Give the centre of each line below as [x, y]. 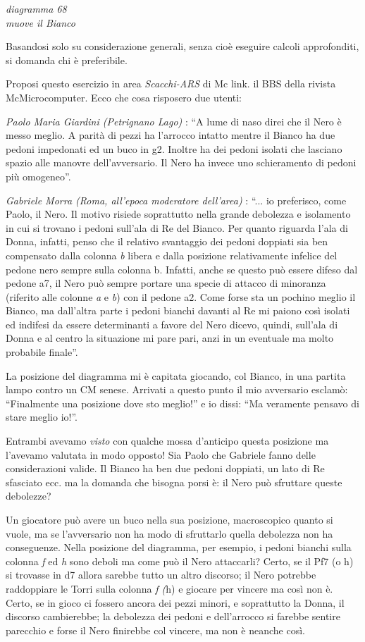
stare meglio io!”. [42, 417]
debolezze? [29, 496]
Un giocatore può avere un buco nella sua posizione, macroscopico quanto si [169, 519]
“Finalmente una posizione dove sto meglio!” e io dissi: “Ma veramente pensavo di [182, 403]
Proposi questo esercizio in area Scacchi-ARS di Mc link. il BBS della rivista [171, 84]
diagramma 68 [36, 8]
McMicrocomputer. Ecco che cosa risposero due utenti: [124, 97]
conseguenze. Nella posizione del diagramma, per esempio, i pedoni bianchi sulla [179, 547]
